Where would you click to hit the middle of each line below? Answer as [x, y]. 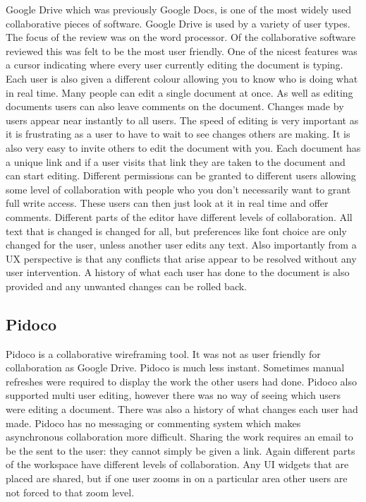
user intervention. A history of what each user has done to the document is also [178, 272]
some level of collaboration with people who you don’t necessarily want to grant [178, 189]
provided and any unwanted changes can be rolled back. [127, 286]
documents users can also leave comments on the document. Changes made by [175, 106]
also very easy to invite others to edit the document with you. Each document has [183, 147]
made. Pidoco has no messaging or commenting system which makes [153, 423]
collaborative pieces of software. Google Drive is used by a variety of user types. [178, 23]
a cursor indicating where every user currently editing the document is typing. [175, 65]
